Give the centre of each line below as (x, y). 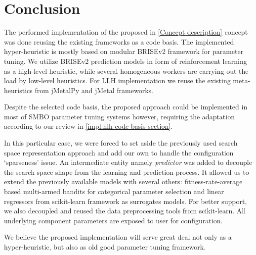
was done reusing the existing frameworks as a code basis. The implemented (119, 41)
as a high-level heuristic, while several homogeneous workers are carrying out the (126, 71)
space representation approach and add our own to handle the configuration (119, 152)
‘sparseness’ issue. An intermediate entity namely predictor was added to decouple (128, 162)
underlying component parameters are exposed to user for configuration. (113, 220)
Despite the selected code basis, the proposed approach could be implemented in (126, 107)
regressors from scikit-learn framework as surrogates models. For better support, (126, 201)
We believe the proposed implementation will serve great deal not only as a (118, 237)
